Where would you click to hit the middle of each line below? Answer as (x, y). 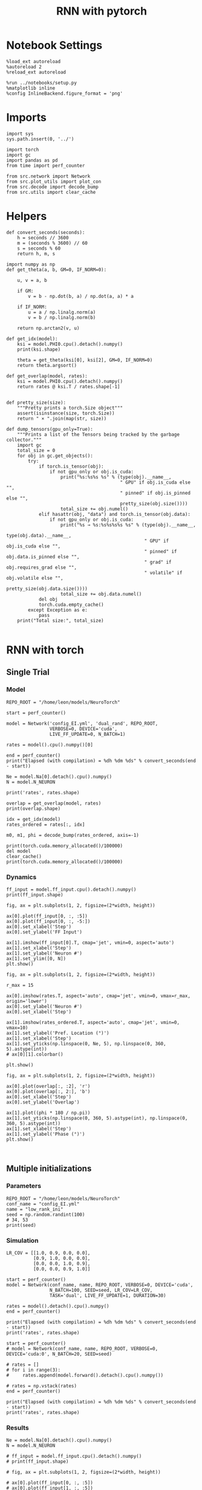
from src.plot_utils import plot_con (54, 181)
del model (19, 851)
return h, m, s (36, 253)
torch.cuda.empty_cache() (71, 605)
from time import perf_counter (46, 165)
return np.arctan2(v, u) (48, 328)
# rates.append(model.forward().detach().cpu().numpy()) (85, 1375)
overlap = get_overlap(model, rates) (54, 803)
